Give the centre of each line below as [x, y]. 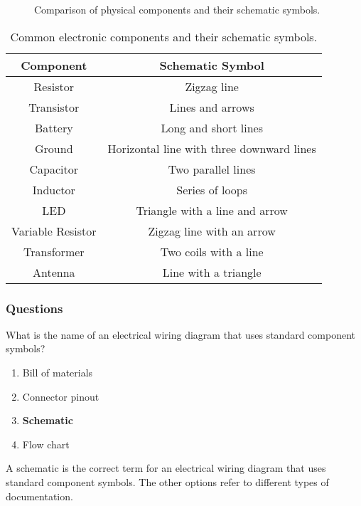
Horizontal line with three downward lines [212, 148]
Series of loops [212, 189]
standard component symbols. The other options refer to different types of [167, 481]
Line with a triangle [212, 272]
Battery [54, 127]
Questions [34, 308]
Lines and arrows [212, 107]
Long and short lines [212, 127]
